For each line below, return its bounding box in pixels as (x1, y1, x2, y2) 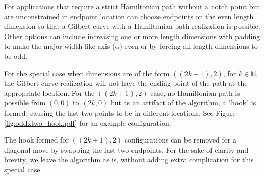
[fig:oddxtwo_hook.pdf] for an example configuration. (4, 117, 171, 128)
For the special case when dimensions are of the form (4, 67, 170, 78)
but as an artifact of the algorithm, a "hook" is (110, 97, 256, 108)
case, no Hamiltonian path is (150, 87, 240, 98)
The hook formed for (4, 134, 69, 145)
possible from (4, 97, 46, 108)
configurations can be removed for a (124, 134, 236, 145)
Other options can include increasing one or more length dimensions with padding (4, 30, 260, 41)
